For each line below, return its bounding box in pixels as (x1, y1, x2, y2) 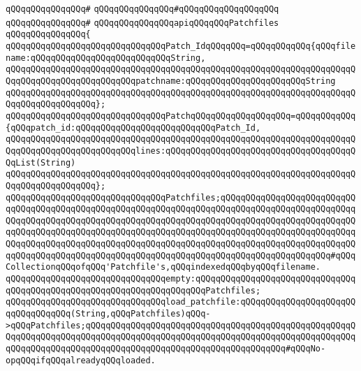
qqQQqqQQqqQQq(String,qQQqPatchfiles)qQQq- (6, 309, 211, 319)
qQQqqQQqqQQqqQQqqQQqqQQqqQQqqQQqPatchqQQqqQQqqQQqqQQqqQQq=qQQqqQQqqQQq (6, 110, 356, 121)
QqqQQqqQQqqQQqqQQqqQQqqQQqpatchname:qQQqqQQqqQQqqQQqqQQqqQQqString (6, 75, 336, 86)
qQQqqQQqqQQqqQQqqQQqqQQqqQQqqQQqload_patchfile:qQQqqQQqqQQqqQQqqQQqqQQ (6, 297, 356, 307)
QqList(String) (6, 157, 76, 168)
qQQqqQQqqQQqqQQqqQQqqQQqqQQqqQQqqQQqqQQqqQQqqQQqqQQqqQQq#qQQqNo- (6, 344, 326, 354)
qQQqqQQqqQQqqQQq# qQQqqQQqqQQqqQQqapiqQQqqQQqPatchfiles (6, 17, 279, 28)
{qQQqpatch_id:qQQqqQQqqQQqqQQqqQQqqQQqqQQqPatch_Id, (6, 122, 261, 133)
